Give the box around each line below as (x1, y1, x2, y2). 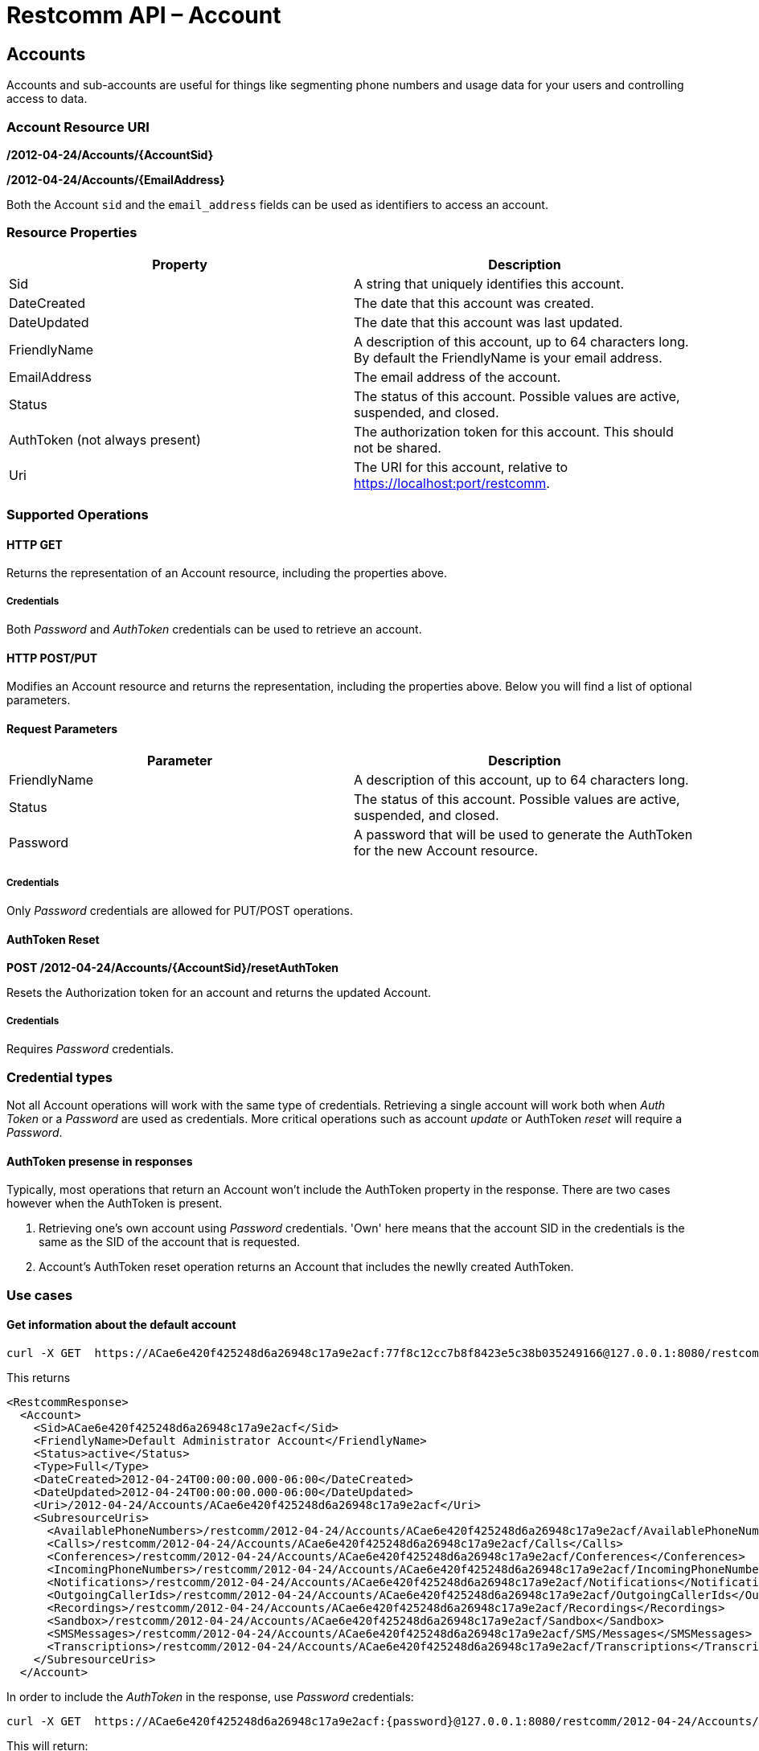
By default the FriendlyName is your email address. (354, 349, 663, 366)
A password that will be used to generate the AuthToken (354, 826, 693, 843)
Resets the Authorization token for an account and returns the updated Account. (6, 986, 432, 1000)
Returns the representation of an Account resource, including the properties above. (6, 566, 447, 580)
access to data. (6, 92, 88, 106)
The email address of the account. (354, 368, 561, 385)
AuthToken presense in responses (6, 1154, 193, 1168)
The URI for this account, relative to (354, 458, 568, 475)
